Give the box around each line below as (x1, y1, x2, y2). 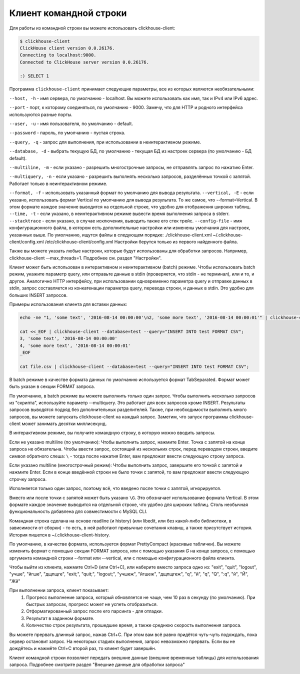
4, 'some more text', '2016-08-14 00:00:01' (19, 342, 131, 348)
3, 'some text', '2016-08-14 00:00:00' (19, 335, 117, 341)
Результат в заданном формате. (26, 615, 94, 621)
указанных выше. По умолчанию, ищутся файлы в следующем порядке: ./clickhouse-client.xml (9, 231, 212, 237)
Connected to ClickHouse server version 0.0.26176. (19, 59, 149, 65)
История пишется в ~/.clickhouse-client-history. (9, 531, 110, 537)
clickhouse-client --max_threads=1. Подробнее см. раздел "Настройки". (9, 255, 162, 261)
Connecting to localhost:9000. (19, 52, 97, 58)
